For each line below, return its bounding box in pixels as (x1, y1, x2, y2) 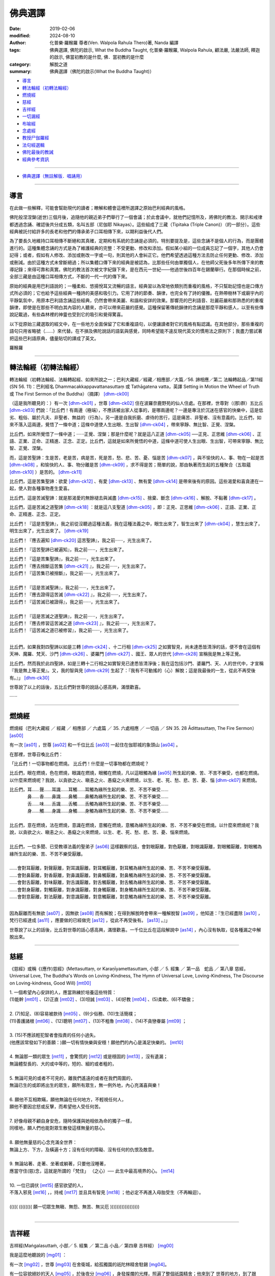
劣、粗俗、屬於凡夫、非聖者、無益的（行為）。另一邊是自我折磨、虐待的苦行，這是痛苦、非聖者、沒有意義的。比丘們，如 (9, 414, 262, 421)
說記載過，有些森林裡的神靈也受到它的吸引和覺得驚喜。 (9, 311, 126, 317)
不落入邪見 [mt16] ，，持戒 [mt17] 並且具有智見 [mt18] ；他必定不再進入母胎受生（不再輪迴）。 (9, 1189, 204, 1195)
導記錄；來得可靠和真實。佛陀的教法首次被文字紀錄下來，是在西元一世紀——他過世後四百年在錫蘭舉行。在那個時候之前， (9, 266, 264, 273)
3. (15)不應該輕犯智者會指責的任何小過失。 (9, 1032, 99, 1038)
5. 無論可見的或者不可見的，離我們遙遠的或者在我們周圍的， (9, 1075, 135, 1081)
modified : (9, 32, 31, 38)
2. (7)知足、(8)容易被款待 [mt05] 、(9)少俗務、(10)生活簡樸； (9, 1011, 137, 1017)
